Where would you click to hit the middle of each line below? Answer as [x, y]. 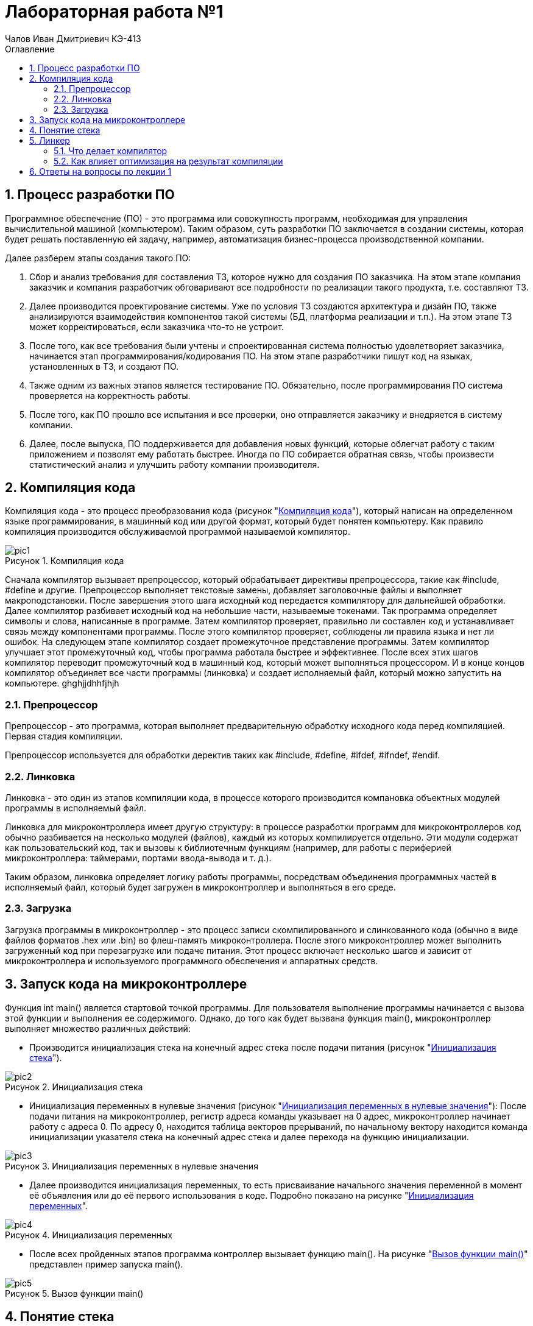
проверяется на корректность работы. [110, 395]
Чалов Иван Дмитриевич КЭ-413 [73, 38]
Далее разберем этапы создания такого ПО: [98, 258]
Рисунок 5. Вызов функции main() [74, 1293]
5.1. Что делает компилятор [111, 150]
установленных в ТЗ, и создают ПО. [104, 366]
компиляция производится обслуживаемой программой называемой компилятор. [178, 532]
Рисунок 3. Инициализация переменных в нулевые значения [132, 1166]
